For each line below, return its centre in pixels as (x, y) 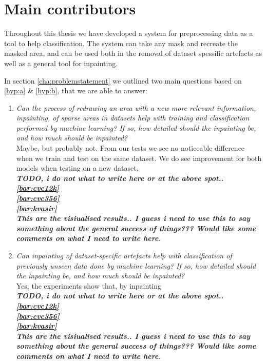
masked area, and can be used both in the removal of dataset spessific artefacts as (133, 53)
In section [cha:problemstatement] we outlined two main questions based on (123, 80)
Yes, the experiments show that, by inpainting (89, 285)
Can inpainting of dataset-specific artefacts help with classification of (124, 255)
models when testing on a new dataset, (77, 168)
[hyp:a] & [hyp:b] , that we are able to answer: (76, 90)
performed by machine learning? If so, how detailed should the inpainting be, (136, 127)
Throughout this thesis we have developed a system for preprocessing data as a (129, 33)
